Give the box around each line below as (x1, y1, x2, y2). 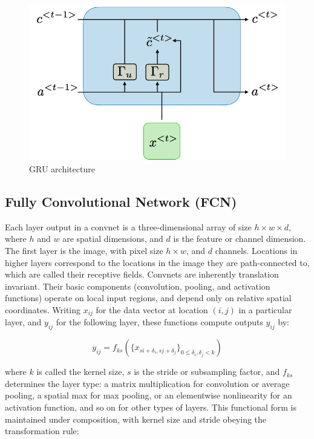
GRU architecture (29, 163, 95, 175)
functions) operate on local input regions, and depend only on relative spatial (5, 291, 292, 304)
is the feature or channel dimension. (173, 232, 306, 245)
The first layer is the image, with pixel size (5, 244, 163, 256)
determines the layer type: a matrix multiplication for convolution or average (5, 377, 290, 389)
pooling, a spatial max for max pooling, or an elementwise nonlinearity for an (5, 389, 292, 402)
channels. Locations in (215, 244, 298, 256)
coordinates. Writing (5, 303, 81, 316)
